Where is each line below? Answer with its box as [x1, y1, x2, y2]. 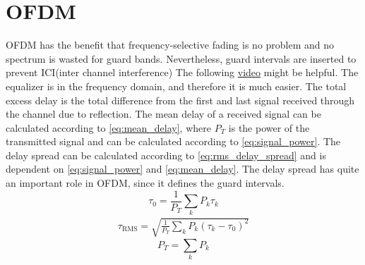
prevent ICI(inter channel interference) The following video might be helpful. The [6, 65, 359, 80]
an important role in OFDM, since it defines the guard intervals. [6, 175, 285, 190]
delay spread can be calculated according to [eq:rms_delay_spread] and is [6, 147, 326, 162]
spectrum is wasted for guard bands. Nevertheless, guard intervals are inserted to [6, 51, 357, 66]
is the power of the [228, 120, 310, 135]
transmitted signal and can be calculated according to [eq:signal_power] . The [6, 134, 341, 149]
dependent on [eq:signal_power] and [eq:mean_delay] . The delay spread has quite [6, 161, 359, 176]
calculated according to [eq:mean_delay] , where [6, 120, 211, 135]
